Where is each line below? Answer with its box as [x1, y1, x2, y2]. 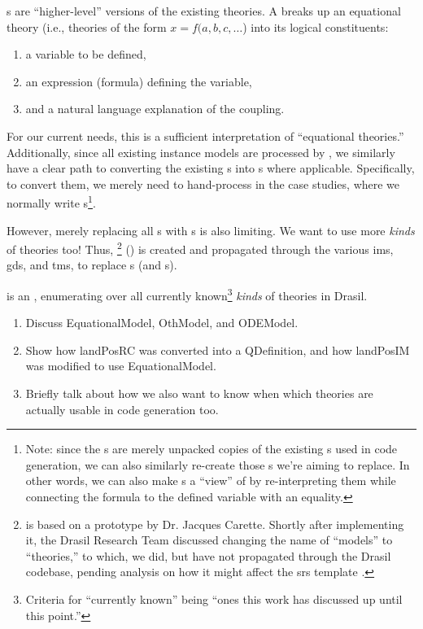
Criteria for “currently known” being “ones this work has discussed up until [25, 591, 403, 607]
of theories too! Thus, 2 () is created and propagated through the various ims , [7, 238, 394, 257]
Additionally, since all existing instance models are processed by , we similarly [7, 143, 395, 160]
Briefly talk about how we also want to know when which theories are [25, 385, 373, 402]
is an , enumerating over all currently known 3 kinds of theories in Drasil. [7, 285, 368, 304]
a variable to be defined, [25, 46, 146, 63]
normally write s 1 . [7, 192, 96, 211]
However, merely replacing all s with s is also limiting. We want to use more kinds [7, 221, 415, 238]
